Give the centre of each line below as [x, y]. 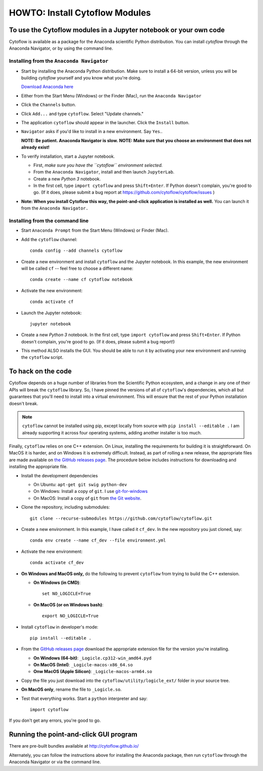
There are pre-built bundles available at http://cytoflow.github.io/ [74, 746]
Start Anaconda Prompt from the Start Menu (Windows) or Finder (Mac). [95, 230]
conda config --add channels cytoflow [76, 251]
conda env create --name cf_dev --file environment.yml [98, 540]
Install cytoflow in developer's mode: [60, 627]
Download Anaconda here [47, 87]
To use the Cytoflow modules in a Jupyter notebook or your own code [117, 30]
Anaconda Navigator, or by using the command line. [61, 48]
